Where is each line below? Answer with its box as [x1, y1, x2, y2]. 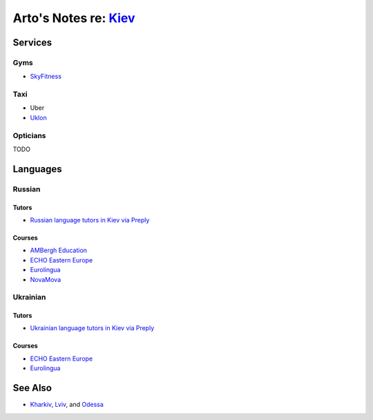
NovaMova [30, 275, 61, 283]
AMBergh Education [30, 246, 88, 255]
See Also [12, 382, 52, 394]
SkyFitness [30, 73, 62, 81]
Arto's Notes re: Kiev [12, 10, 135, 26]
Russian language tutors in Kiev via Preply [30, 216, 150, 224]
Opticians [12, 131, 46, 140]
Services [12, 37, 52, 48]
